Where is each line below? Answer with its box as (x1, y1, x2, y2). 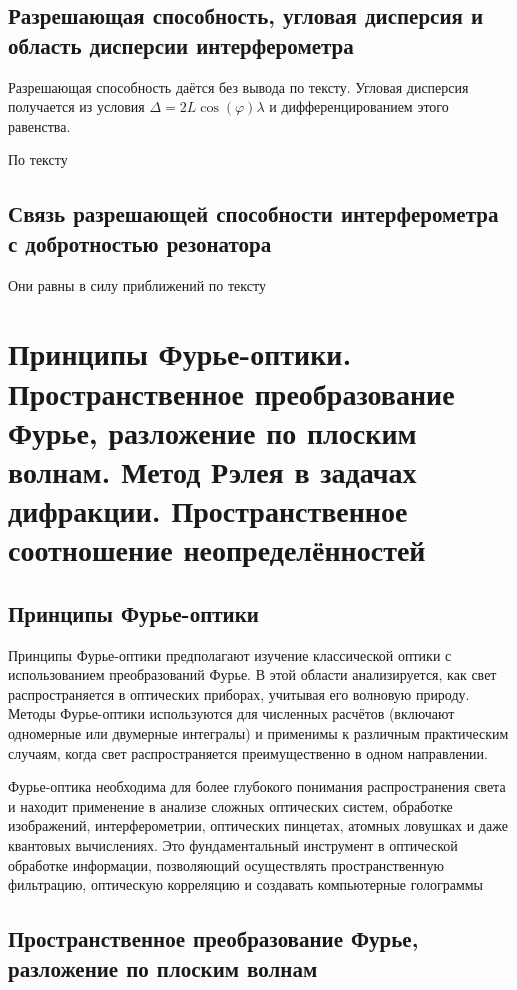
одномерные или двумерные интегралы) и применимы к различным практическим (8, 723, 509, 744)
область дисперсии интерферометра (8, 29, 354, 60)
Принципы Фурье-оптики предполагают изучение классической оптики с (8, 644, 452, 665)
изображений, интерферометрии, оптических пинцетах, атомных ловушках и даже (8, 815, 508, 836)
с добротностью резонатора (8, 227, 272, 258)
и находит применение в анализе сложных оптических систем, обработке (8, 795, 453, 816)
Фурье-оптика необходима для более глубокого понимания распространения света (8, 776, 506, 797)
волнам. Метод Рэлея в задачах (8, 450, 417, 491)
